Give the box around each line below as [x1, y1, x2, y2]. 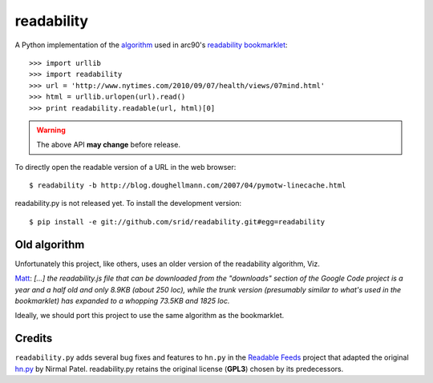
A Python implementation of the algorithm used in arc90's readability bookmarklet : [14, 40, 288, 50]
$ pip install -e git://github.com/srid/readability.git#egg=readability [29, 217, 326, 226]
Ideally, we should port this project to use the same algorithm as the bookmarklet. [14, 311, 285, 321]
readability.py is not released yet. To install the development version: [14, 199, 242, 208]
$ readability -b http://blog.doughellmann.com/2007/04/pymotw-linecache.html [29, 181, 346, 190]
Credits [14, 332, 53, 345]
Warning [36, 125, 66, 135]
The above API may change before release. [36, 140, 180, 150]
